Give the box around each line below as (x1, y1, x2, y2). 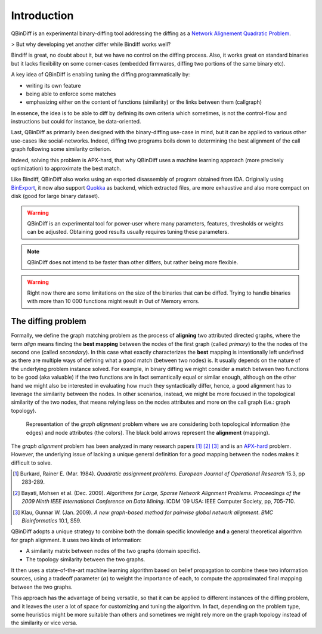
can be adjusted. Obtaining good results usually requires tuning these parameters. (27, 228, 229, 236)
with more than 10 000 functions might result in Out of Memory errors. (27, 298, 200, 305)
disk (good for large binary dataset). (11, 193, 100, 200)
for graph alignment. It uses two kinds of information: (11, 536, 142, 543)
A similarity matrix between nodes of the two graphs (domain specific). (26, 548, 201, 555)
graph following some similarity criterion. (11, 146, 112, 153)
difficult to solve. (11, 459, 52, 466)
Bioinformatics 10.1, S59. (21, 517, 82, 524)
